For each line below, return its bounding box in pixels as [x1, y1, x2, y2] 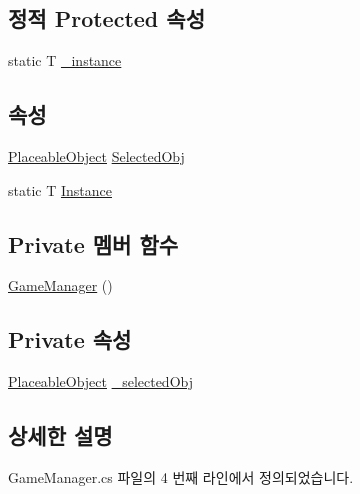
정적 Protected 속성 [8, 3, 205, 34]
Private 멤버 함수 [8, 228, 179, 259]
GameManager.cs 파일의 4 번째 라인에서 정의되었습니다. [8, 466, 354, 487]
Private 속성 [8, 324, 132, 355]
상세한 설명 [8, 420, 113, 451]
